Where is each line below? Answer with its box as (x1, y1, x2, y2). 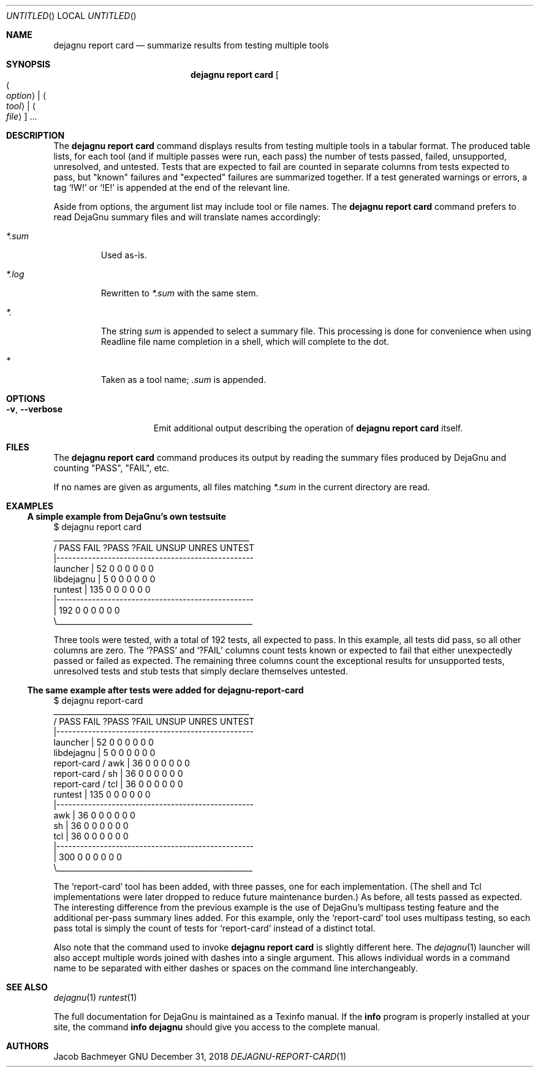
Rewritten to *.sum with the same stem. (100, 288, 259, 298)
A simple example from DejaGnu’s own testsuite (27, 511, 227, 522)
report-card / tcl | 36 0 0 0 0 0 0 (53, 779, 183, 789)
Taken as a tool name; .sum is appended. (100, 374, 267, 385)
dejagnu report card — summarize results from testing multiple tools (53, 40, 329, 50)
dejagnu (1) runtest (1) (53, 992, 137, 1003)
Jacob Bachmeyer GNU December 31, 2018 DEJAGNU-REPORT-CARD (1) (53, 1051, 346, 1062)
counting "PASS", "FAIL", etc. (53, 463, 170, 473)
